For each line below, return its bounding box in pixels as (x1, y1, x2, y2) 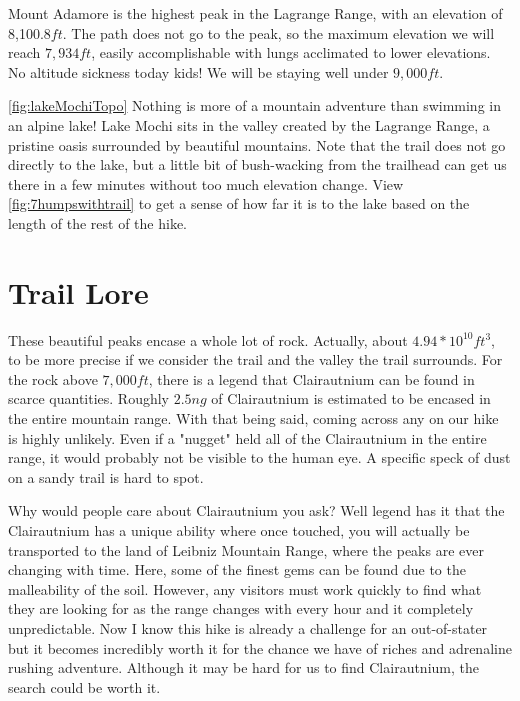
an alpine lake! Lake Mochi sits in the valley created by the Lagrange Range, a (8, 114, 490, 135)
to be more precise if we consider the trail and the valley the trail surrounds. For (8, 349, 503, 370)
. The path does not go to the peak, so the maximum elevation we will (62, 22, 495, 43)
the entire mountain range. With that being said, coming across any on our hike (8, 408, 499, 429)
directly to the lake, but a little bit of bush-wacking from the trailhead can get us (8, 154, 507, 175)
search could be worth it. (8, 676, 161, 697)
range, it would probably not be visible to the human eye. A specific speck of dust (8, 447, 511, 468)
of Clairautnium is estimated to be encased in (211, 388, 491, 409)
